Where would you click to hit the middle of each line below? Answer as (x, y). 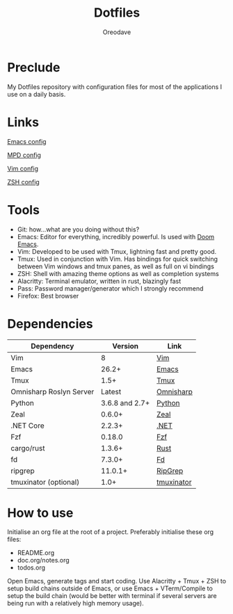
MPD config (24, 155)
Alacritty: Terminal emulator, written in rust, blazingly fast (99, 281)
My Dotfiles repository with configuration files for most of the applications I (115, 87)
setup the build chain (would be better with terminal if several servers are (112, 596)
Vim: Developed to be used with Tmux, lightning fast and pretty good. (117, 251)
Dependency (53, 346)
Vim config (23, 168)
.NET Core (27, 426)
